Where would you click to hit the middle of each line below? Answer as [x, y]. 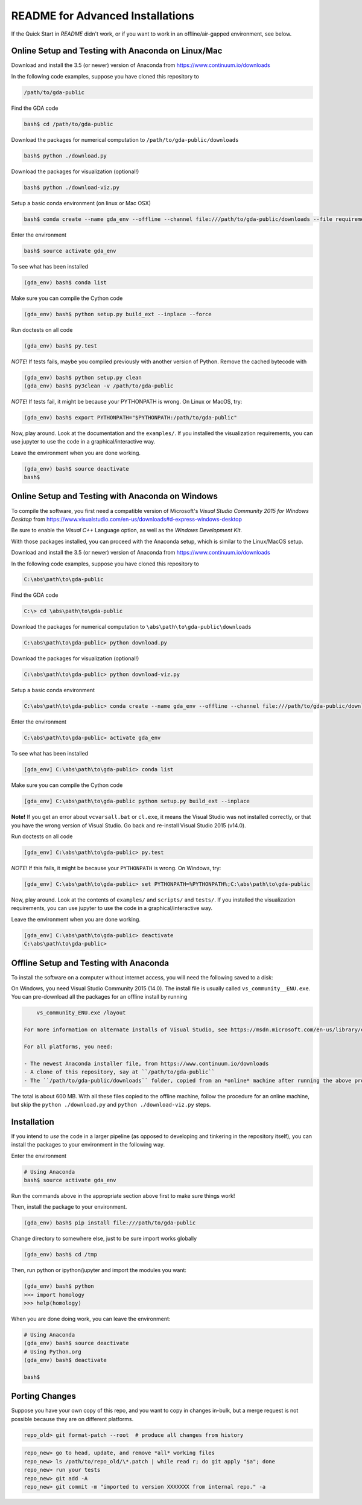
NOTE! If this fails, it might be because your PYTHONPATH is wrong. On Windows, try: [116, 868]
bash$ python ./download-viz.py [72, 187]
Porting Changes [44, 1396]
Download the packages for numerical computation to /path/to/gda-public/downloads [125, 139]
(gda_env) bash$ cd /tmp [61, 1255]
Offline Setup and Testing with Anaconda [90, 963]
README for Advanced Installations [103, 16]
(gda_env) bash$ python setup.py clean [83, 377]
